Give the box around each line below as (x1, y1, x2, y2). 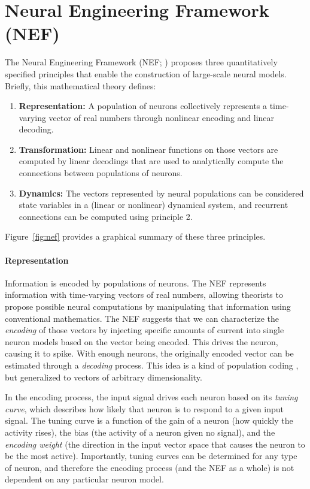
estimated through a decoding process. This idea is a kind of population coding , (5, 358, 299, 371)
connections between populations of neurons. (19, 167, 183, 179)
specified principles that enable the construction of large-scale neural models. (5, 67, 287, 80)
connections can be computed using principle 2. (19, 210, 193, 222)
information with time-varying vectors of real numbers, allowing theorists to (5, 288, 283, 301)
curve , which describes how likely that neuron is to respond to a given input (5, 402, 284, 415)
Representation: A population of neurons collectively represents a (19, 99, 268, 112)
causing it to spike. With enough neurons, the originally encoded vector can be (5, 347, 294, 360)
